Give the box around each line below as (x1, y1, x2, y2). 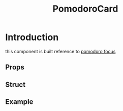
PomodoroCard (52, 3, 118, 15)
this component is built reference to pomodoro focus (5, 48, 116, 54)
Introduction (5, 31, 59, 43)
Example (5, 97, 34, 106)
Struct (5, 80, 26, 89)
